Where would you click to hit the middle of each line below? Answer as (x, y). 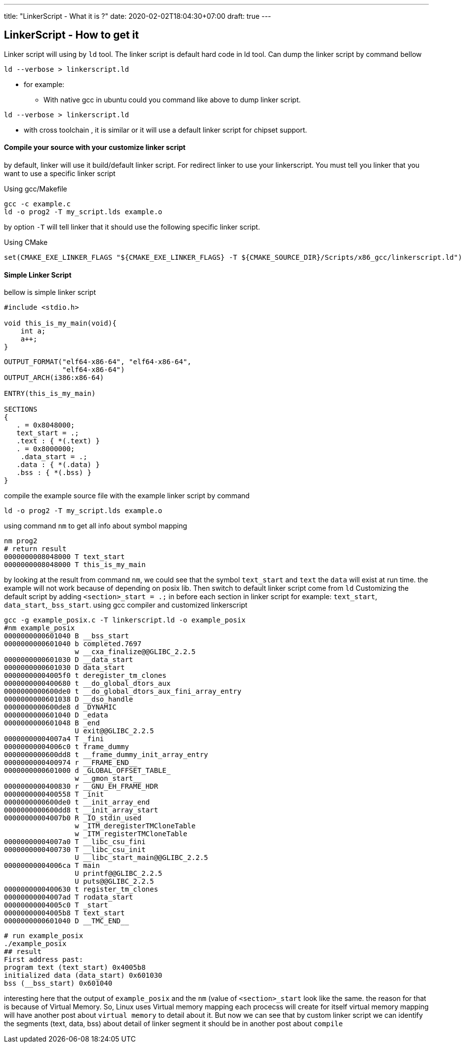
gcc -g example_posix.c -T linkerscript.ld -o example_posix (125, 620)
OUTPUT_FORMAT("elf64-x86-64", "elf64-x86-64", (98, 362)
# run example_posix (44, 936)
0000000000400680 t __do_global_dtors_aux (87, 684)
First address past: (44, 960)
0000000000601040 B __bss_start (66, 636)
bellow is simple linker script (50, 292)
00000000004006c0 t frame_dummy (66, 747)
